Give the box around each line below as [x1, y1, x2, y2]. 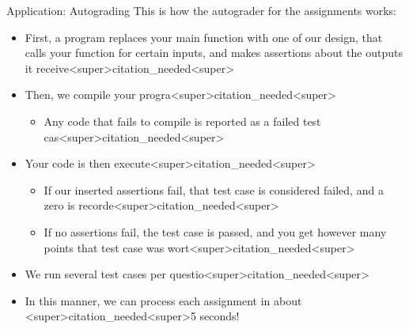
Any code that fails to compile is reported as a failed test [44, 112, 321, 129]
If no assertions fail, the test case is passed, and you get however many [44, 223, 387, 240]
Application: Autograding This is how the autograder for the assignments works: [6, 2, 397, 18]
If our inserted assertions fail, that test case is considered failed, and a [44, 181, 384, 198]
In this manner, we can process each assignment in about [25, 292, 302, 308]
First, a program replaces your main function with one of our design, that [25, 28, 383, 45]
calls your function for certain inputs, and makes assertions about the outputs [25, 44, 403, 61]
